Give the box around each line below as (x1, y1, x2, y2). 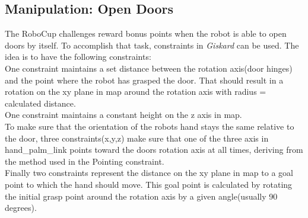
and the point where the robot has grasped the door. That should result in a (5, 73, 284, 86)
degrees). (5, 201, 37, 214)
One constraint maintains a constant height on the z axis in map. (5, 108, 242, 121)
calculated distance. (5, 97, 76, 109)
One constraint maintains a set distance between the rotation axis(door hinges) (5, 62, 293, 74)
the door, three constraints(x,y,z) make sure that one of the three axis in (5, 132, 269, 144)
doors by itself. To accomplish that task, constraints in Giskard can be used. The (5, 39, 299, 51)
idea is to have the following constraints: (5, 50, 151, 63)
